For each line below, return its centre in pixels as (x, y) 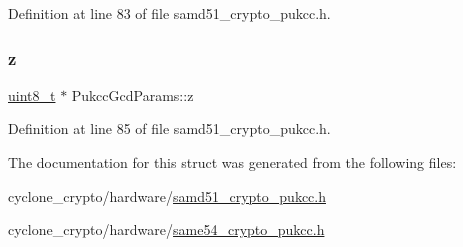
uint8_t (32, 94)
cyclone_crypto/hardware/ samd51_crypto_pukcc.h (167, 195)
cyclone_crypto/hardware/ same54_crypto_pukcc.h (166, 229)
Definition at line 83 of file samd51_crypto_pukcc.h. (169, 13)
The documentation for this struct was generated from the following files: (232, 162)
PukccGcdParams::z (132, 94)
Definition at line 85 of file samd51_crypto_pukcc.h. (169, 128)
